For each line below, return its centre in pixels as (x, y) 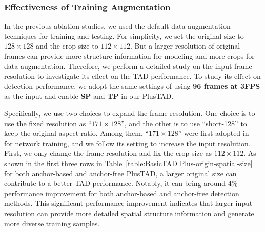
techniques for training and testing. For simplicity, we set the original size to (124, 36)
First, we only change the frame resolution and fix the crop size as (108, 153)
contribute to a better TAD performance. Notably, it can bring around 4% (121, 183)
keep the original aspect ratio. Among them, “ (77, 133)
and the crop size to (67, 46)
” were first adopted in (213, 133)
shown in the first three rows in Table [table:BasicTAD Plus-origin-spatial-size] (128, 163)
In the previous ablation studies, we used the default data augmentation (117, 26)
